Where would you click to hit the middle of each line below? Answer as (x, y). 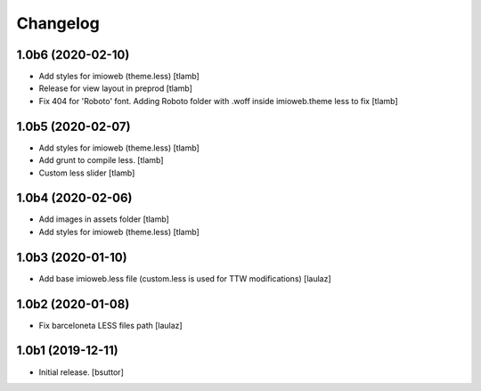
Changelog (58, 23)
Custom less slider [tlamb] (87, 173)
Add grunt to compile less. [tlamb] (101, 160)
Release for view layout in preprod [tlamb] (116, 88)
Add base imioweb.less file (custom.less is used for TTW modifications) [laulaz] (185, 278)
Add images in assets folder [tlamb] (104, 219)
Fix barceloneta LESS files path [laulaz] (110, 325)
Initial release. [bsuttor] (81, 372)
